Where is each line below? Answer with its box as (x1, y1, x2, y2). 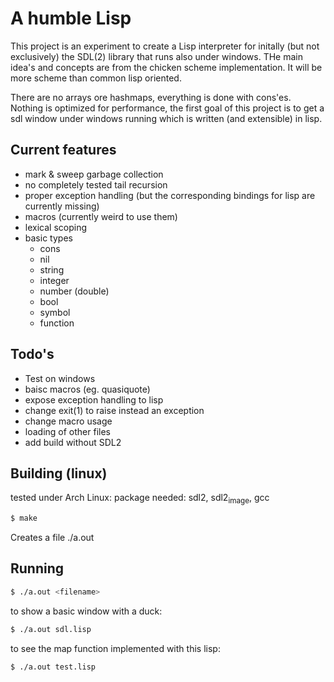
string (39, 263, 65, 276)
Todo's (10, 346, 55, 363)
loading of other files (24, 425, 111, 437)
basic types (24, 232, 73, 244)
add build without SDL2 (24, 436, 122, 448)
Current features (10, 142, 117, 159)
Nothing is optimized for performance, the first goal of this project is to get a (10, 102, 325, 114)
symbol (39, 306, 71, 318)
